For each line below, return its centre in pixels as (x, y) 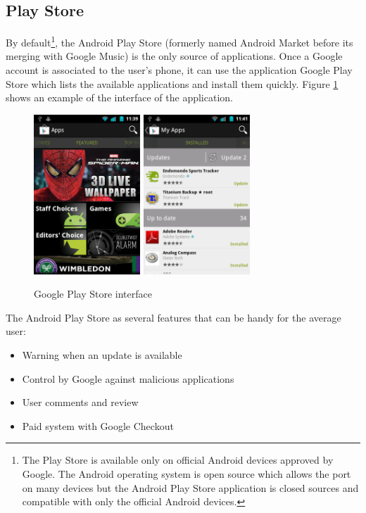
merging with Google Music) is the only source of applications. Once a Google (174, 56)
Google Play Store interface (93, 294)
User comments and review (80, 402)
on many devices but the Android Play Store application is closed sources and (190, 487)
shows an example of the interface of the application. (119, 97)
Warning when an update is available (102, 354)
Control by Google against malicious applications (128, 378)
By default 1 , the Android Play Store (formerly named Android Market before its (179, 41)
